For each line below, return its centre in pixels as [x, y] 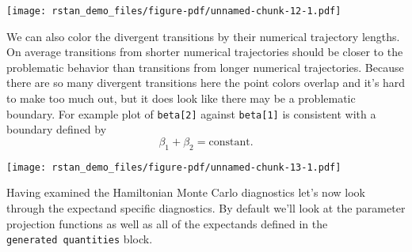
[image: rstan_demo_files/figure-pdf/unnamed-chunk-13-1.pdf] [174, 167]
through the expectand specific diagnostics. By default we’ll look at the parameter [206, 207]
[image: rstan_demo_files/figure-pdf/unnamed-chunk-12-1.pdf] [174, 11]
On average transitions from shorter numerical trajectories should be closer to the [205, 52]
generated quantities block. [80, 239]
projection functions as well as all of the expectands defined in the [167, 223]
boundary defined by [57, 129]
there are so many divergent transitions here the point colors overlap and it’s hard [206, 83]
